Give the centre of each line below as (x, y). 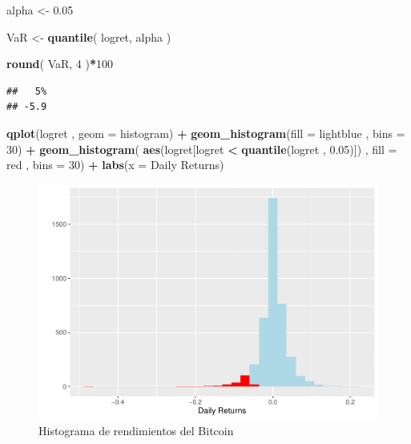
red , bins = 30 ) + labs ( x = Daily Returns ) (115, 165)
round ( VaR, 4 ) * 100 (60, 64)
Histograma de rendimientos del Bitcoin (136, 430)
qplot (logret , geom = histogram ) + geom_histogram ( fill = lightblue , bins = (206, 133)
